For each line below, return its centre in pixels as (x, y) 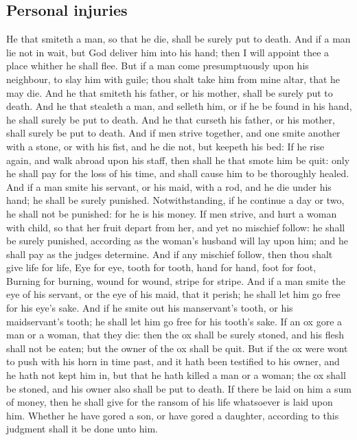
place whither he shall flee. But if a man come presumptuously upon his (158, 66)
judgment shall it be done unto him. (82, 429)
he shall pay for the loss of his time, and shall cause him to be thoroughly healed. (178, 173)
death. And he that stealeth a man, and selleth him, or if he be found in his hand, (179, 106)
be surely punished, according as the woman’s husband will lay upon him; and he (177, 241)
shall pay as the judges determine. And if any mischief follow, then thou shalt (170, 254)
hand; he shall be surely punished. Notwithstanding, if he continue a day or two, (175, 200)
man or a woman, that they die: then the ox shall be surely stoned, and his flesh (175, 335)
